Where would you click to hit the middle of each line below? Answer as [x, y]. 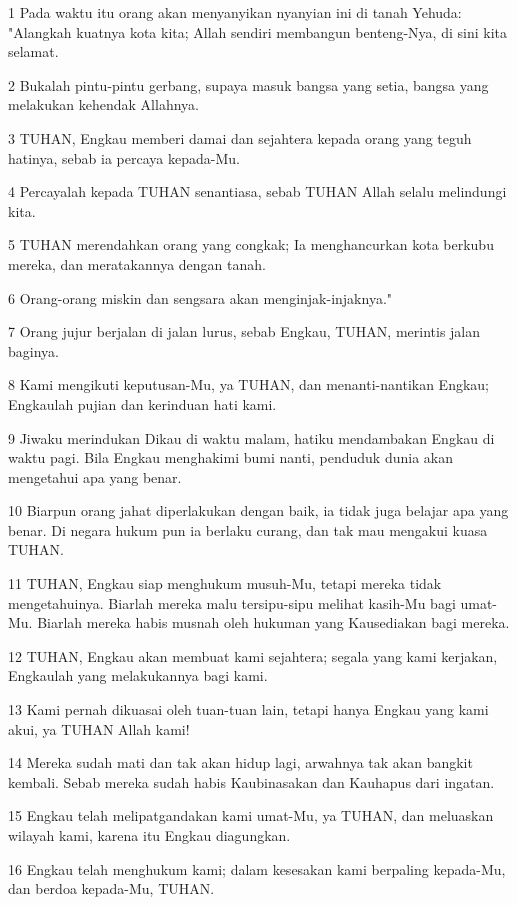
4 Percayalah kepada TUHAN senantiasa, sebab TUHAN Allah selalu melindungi [257, 191]
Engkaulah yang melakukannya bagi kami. [138, 675]
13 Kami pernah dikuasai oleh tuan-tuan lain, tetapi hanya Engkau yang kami [248, 709]
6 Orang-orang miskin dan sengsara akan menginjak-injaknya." [200, 297]
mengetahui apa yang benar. [95, 476]
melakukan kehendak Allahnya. [103, 104]
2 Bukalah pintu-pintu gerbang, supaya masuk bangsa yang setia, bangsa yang [248, 84]
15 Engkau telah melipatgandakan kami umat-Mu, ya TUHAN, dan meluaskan [251, 815]
